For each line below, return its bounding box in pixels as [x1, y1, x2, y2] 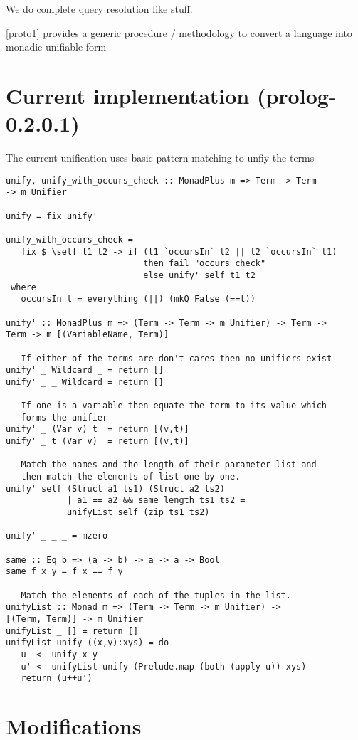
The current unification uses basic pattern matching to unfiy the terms [6, 150, 315, 165]
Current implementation [6, 80, 250, 110]
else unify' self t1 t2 [143, 270, 256, 280]
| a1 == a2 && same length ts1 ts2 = [66, 495, 246, 506]
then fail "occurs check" [143, 258, 266, 269]
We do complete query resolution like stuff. [6, 1, 193, 16]
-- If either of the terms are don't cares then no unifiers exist [6, 353, 332, 364]
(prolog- [256, 80, 337, 110]
